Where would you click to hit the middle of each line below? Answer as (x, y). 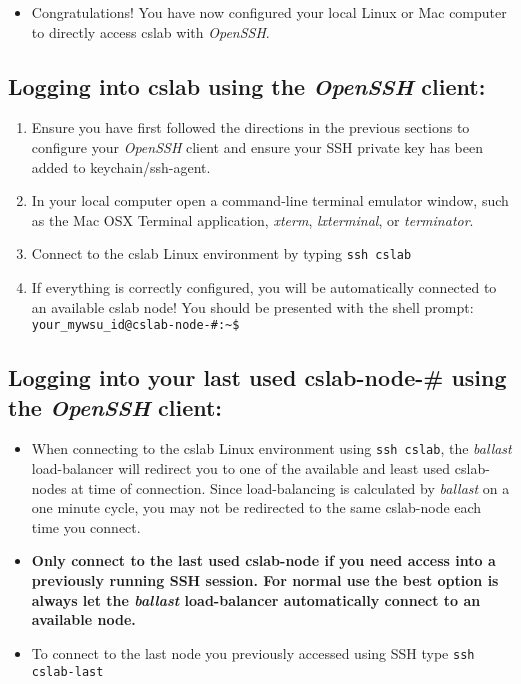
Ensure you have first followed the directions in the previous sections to (250, 127)
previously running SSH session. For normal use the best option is (265, 580)
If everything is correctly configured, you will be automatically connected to (264, 287)
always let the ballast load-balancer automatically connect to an (256, 599)
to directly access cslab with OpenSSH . (150, 31)
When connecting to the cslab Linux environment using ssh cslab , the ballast (271, 448)
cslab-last (67, 671)
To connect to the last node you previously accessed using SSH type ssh (253, 652)
